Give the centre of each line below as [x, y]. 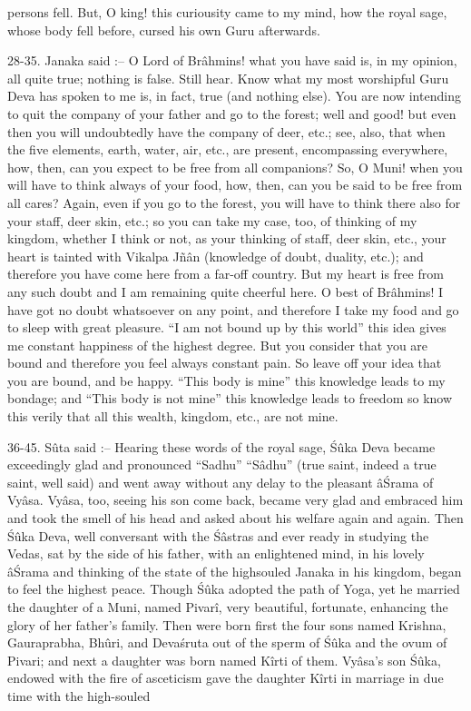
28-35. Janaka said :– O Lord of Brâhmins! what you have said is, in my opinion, [232, 60]
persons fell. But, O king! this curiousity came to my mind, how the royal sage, [227, 12]
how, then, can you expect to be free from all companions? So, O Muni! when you [235, 167]
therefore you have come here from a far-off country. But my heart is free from [226, 274]
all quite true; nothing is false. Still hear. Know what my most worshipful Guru [228, 78]
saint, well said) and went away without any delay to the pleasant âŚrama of [221, 482]
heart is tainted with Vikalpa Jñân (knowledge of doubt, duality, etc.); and [216, 256]
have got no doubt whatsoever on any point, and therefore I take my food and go [233, 309]
